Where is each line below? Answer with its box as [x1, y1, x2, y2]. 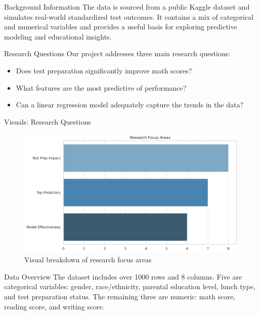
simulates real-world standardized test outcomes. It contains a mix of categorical [4, 11, 253, 22]
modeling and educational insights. [4, 31, 112, 42]
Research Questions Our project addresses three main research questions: [4, 48, 231, 59]
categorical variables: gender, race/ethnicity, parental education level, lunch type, [4, 281, 255, 292]
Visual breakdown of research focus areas [24, 254, 152, 265]
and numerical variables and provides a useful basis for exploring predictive [4, 21, 237, 32]
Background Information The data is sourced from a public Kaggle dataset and [4, 2, 250, 12]
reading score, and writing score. [4, 301, 105, 311]
